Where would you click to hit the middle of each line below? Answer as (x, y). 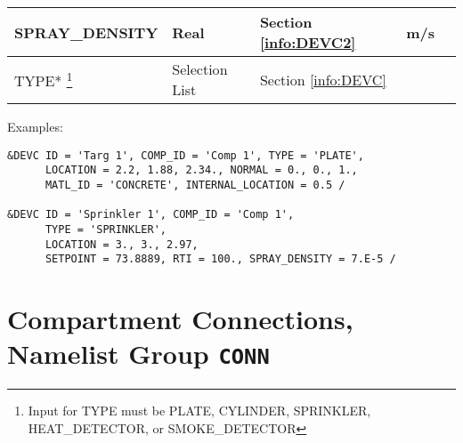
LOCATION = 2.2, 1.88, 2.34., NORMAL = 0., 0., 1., (201, 170)
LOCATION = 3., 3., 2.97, (122, 244)
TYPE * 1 (44, 79)
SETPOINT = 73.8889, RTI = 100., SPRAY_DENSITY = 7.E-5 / (220, 259)
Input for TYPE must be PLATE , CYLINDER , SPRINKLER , (199, 411)
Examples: (35, 126)
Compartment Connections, (180, 319)
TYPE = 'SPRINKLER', (106, 229)
